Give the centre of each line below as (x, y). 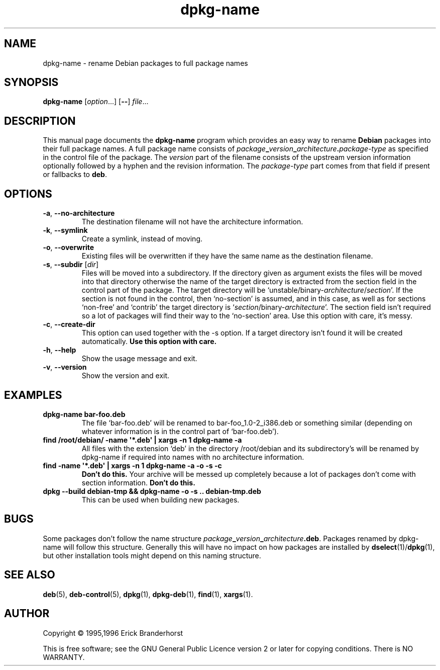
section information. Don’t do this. (138, 482)
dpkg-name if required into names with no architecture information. (193, 457)
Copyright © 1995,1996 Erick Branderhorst (113, 633)
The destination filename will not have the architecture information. (192, 222)
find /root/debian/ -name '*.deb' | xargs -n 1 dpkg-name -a (142, 440)
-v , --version (65, 367)
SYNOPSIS (31, 82)
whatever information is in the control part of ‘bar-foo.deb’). (180, 431)
